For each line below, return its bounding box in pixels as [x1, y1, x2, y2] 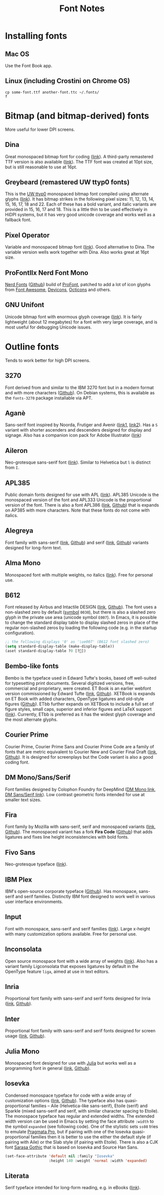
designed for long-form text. [5, 545, 62, 551]
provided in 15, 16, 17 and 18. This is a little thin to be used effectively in [5, 206, 148, 212]
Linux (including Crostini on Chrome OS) [5, 77, 130, 85]
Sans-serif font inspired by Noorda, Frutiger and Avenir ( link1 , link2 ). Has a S [5, 422, 158, 428]
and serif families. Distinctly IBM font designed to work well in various [15, 893, 155, 899]
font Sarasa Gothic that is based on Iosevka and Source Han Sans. [5, 1144, 139, 1150]
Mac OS [5, 50, 30, 58]
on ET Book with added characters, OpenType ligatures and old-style [5, 696, 144, 701]
